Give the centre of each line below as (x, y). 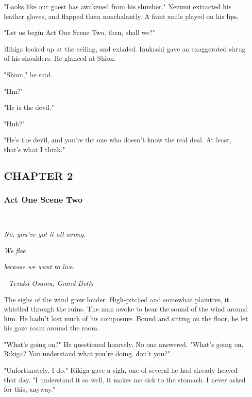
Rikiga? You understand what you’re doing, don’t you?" (87, 354)
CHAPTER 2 (39, 175)
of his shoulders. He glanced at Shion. (60, 58)
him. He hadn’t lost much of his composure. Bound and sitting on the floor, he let (126, 318)
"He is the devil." (29, 107)
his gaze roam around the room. (51, 328)
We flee (15, 250)
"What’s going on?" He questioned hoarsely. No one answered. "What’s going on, (124, 344)
